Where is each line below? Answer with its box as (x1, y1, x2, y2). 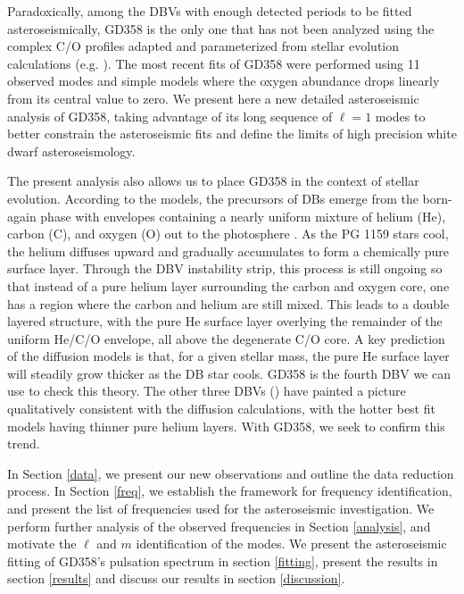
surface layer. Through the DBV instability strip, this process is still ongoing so (7, 259, 443, 278)
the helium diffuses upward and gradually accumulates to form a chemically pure (7, 241, 450, 260)
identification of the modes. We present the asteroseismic (136, 534, 447, 553)
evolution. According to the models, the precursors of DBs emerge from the (7, 188, 418, 207)
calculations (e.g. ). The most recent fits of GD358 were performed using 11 (7, 54, 420, 72)
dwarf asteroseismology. (7, 141, 136, 160)
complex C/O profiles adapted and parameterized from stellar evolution (7, 37, 400, 55)
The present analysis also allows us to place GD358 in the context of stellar (7, 172, 419, 190)
